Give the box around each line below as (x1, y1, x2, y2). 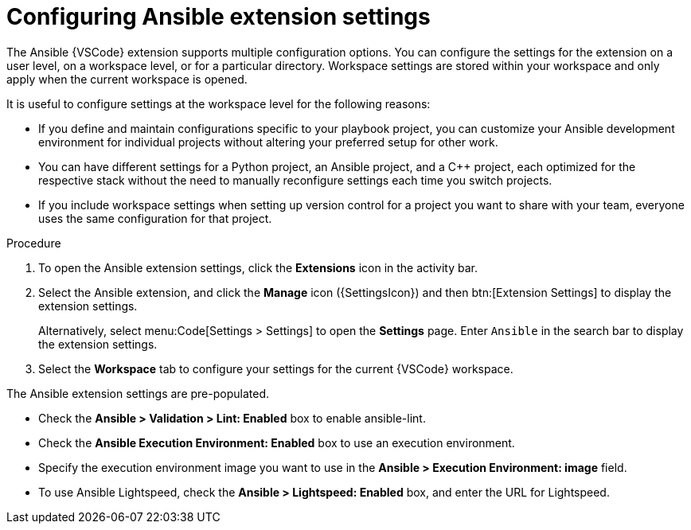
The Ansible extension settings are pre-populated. (6, 386, 269, 400)
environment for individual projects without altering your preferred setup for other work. (38, 134, 498, 149)
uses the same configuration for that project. (38, 211, 272, 225)
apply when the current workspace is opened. (6, 72, 248, 86)
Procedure (6, 236, 61, 250)
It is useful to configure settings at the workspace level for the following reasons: (6, 96, 431, 111)
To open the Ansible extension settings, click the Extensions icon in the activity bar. (38, 260, 478, 275)
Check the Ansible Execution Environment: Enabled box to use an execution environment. (38, 435, 515, 450)
